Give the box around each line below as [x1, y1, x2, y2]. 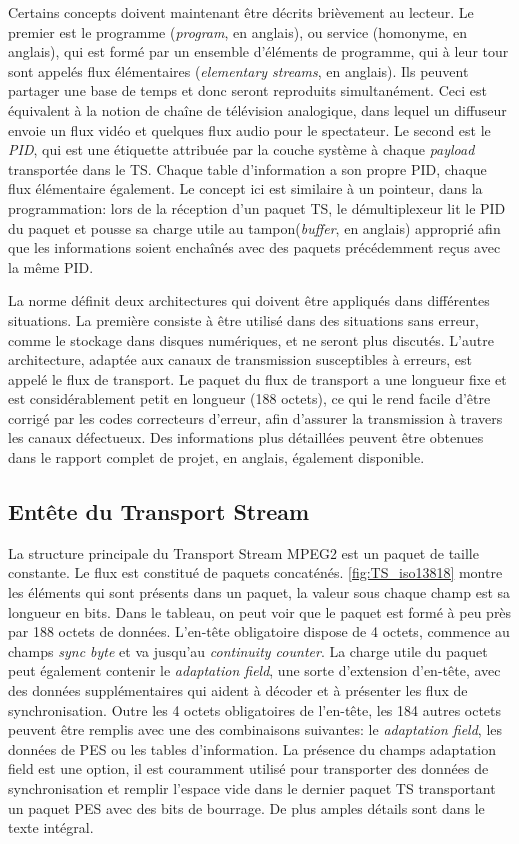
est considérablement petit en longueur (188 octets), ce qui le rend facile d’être [8, 388, 491, 409]
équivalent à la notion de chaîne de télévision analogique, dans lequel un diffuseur [8, 99, 507, 120]
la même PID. [8, 256, 94, 277]
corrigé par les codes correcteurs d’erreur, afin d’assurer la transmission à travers [8, 407, 503, 428]
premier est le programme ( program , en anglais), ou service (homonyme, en [8, 21, 467, 42]
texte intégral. [8, 817, 94, 838]
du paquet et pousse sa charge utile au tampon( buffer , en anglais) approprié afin [8, 217, 501, 238]
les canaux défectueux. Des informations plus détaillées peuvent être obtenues [8, 427, 484, 448]
